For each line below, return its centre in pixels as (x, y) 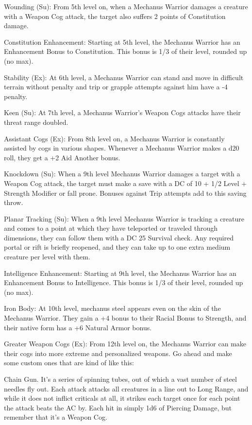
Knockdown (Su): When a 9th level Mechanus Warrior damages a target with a (122, 174)
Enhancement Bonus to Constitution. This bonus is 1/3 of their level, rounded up (126, 51)
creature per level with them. (47, 257)
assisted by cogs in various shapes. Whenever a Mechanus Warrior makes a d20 (122, 148)
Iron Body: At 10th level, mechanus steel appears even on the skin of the (112, 308)
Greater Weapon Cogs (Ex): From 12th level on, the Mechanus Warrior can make (125, 344)
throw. (14, 202)
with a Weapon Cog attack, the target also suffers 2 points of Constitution (115, 16)
